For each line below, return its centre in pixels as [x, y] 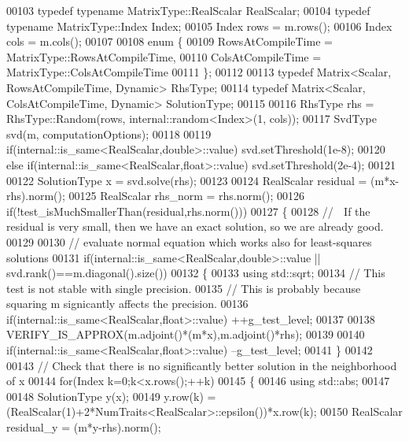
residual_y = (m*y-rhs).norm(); [84, 427]
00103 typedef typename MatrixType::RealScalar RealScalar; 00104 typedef [188, 10]
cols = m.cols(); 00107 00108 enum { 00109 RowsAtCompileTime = [169, 41]
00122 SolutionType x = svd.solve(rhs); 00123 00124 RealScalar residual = [187, 180]
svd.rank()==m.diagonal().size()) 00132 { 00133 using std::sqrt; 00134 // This [196, 273]
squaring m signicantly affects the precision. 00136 [127, 304]
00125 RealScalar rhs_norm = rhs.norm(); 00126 [187, 196]
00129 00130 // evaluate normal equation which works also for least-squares [189, 241]
